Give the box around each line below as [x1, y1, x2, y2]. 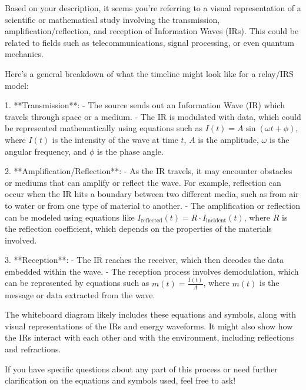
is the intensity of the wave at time [52, 133, 178, 145]
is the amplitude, [198, 133, 259, 145]
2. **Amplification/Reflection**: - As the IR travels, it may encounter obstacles [5, 165, 292, 177]
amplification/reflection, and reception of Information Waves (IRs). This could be [5, 25, 299, 37]
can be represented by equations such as [5, 276, 149, 289]
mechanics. [5, 48, 44, 60]
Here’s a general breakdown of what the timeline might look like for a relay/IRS [5, 67, 294, 79]
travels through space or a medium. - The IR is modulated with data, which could [5, 110, 301, 122]
